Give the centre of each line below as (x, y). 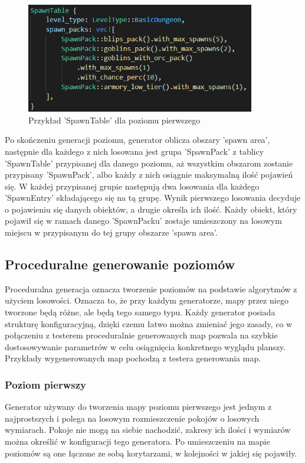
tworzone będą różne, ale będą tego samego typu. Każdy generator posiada (140, 312)
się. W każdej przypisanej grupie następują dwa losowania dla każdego (132, 186)
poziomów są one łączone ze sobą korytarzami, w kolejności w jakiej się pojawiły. (151, 453)
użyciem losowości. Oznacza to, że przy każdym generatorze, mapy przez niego (147, 300)
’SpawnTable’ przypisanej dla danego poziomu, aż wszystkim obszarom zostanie (149, 163)
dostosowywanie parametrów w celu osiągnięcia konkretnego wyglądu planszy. (145, 346)
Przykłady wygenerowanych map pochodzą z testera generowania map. (133, 358)
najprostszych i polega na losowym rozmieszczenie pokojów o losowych (132, 418)
